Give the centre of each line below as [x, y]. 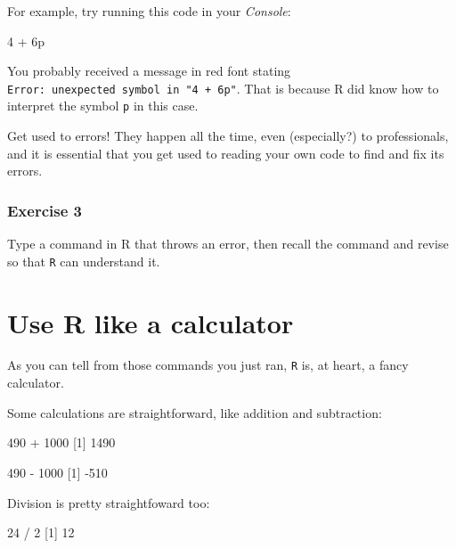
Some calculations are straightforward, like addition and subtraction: [195, 412]
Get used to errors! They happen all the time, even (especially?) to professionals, [228, 136]
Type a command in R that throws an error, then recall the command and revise [228, 244]
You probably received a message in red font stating [149, 71]
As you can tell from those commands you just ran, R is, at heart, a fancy [208, 365]
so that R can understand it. [84, 261]
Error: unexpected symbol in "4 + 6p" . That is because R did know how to [223, 88]
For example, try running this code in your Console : [149, 11]
